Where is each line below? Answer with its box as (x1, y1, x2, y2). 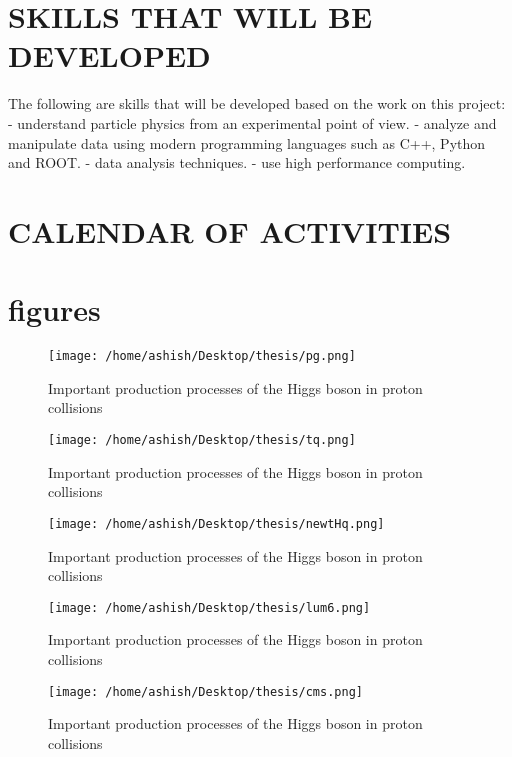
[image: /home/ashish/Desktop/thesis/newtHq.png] (48, 516, 385, 531)
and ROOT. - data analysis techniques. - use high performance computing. (8, 152, 466, 173)
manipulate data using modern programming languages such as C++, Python (8, 132, 486, 153)
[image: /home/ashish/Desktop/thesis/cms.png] (48, 684, 363, 699)
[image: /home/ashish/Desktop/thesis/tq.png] (48, 433, 356, 448)
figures (8, 289, 101, 330)
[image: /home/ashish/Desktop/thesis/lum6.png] (48, 600, 371, 615)
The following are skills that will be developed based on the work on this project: (8, 93, 506, 114)
